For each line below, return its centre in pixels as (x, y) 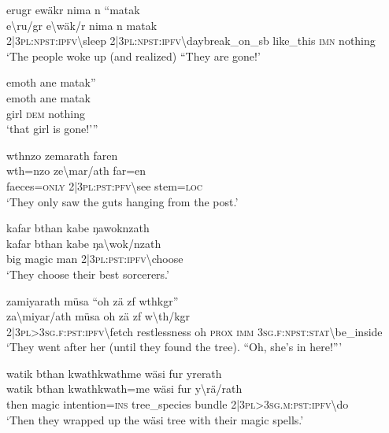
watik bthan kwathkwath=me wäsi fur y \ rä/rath (124, 389)
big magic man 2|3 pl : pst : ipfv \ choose (95, 259)
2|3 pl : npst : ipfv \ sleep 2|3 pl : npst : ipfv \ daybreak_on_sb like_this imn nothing (191, 41)
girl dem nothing (46, 113)
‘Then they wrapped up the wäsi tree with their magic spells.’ (155, 419)
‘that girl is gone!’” (52, 129)
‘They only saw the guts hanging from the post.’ (122, 201)
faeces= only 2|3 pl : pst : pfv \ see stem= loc (105, 185)
